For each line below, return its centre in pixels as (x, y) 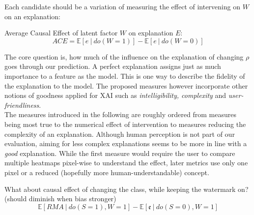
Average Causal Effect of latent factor (61, 33)
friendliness (22, 105)
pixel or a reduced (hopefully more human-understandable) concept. (107, 172)
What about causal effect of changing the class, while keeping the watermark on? (127, 189)
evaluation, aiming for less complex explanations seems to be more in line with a (126, 143)
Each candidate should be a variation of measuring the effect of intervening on (122, 6)
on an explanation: (32, 16)
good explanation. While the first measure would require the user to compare (120, 153)
